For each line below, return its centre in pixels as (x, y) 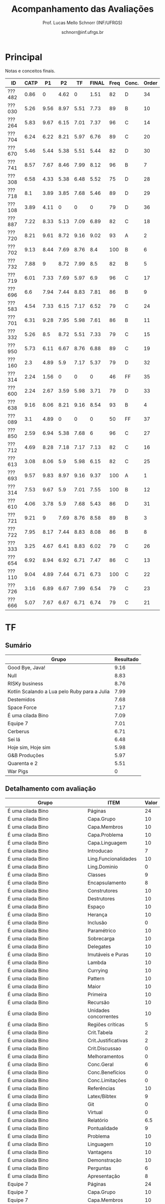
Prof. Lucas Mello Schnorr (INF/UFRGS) (82, 23)
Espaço (96, 906)
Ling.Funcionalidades (112, 859)
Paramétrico (102, 930)
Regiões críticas (106, 1024)
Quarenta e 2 (23, 763)
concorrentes (103, 1016)
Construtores (103, 891)
